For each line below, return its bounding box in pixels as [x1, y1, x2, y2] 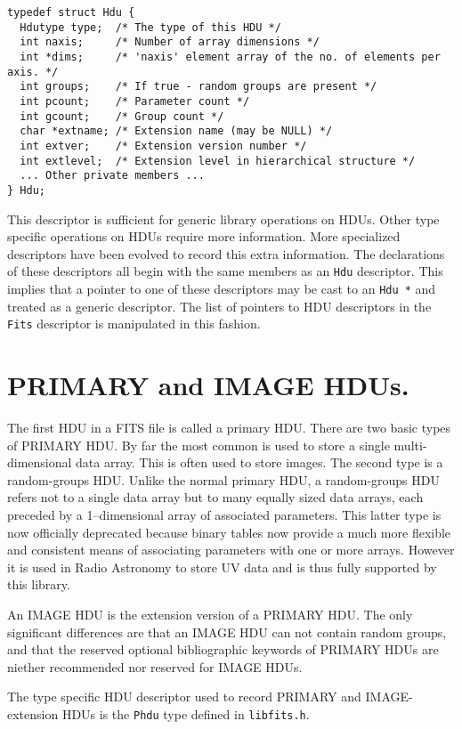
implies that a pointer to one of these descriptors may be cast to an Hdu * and [7, 279, 436, 297]
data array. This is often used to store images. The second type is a [76, 453, 443, 472]
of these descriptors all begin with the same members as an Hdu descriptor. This [7, 262, 443, 280]
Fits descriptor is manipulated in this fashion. [7, 314, 261, 333]
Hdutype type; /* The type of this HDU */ [20, 20, 281, 34]
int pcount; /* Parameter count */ [20, 94, 250, 108]
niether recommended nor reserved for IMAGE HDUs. [7, 657, 303, 676]
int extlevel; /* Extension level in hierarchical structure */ [20, 154, 416, 167]
